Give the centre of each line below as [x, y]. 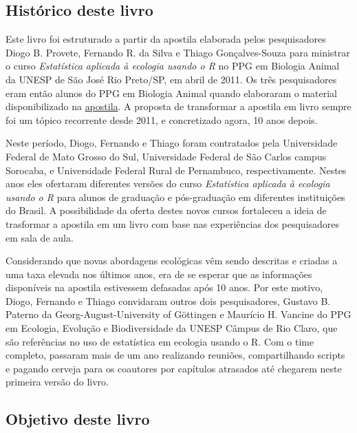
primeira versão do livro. [57, 382]
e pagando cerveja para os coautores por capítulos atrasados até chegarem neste [174, 368]
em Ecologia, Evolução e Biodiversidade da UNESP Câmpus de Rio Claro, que [172, 328]
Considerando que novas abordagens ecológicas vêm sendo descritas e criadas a [172, 261]
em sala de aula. [40, 237]
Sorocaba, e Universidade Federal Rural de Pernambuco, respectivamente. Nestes [176, 170]
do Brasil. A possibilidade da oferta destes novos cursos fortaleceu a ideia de [166, 210]
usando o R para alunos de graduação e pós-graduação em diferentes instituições [175, 197]
